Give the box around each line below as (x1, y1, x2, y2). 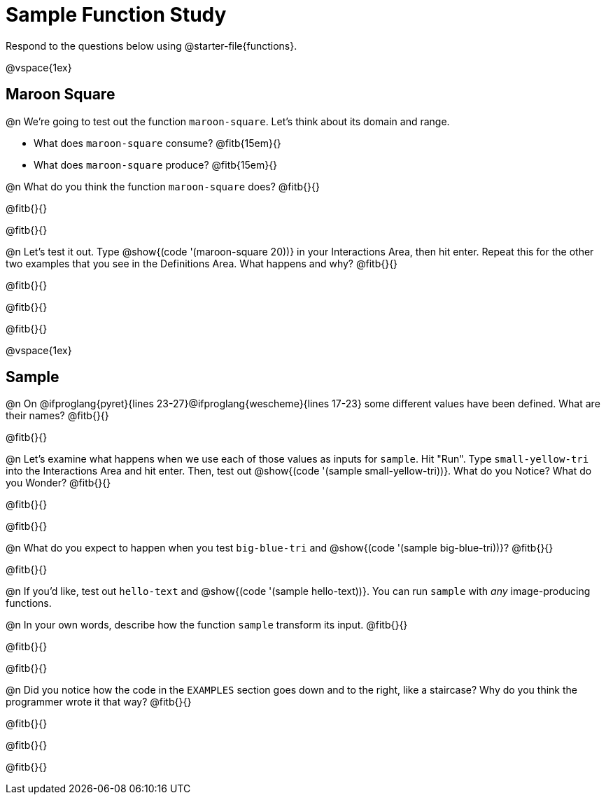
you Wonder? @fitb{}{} (6, 477, 111, 489)
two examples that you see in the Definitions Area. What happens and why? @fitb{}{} (6, 257, 398, 269)
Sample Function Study (6, 3, 227, 27)
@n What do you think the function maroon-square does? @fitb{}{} (6, 180, 320, 192)
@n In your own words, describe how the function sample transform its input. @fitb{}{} (6, 619, 408, 631)
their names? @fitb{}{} (6, 409, 109, 422)
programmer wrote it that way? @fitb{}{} (6, 696, 192, 708)
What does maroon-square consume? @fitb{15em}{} (34, 136, 281, 149)
